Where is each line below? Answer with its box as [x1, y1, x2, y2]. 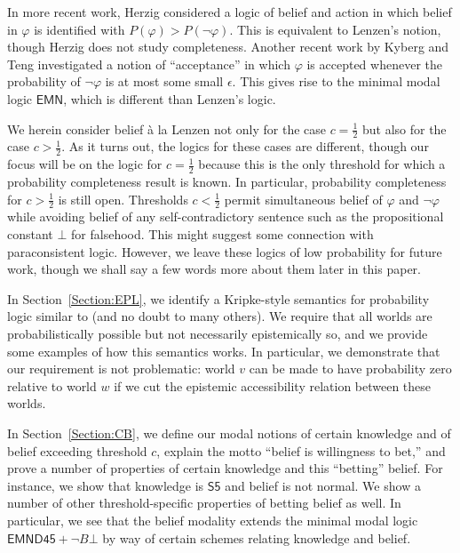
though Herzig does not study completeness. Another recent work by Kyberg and [7, 37, 449, 56]
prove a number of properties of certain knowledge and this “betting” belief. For [7, 459, 443, 477]
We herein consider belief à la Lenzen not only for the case [7, 119, 327, 138]
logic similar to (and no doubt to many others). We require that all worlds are [7, 307, 432, 325]
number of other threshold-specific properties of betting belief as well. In [7, 493, 401, 512]
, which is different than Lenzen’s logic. [63, 89, 276, 108]
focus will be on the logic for [7, 155, 163, 173]
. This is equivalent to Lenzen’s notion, [229, 20, 441, 38]
